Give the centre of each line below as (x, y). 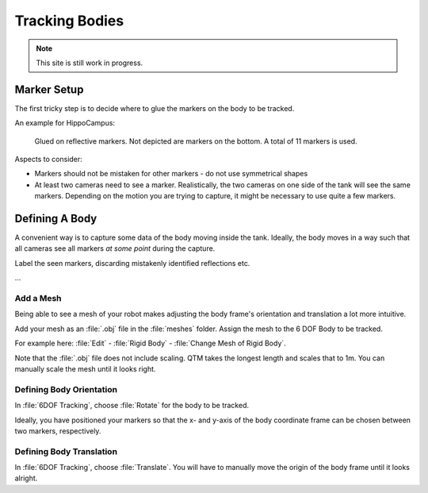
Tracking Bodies (69, 21)
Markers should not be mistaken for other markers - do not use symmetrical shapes (171, 174)
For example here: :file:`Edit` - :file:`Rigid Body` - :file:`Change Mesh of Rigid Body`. (151, 343)
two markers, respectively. (58, 431)
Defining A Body (56, 219)
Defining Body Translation (66, 451)
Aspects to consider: (48, 160)
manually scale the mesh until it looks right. (85, 368)
